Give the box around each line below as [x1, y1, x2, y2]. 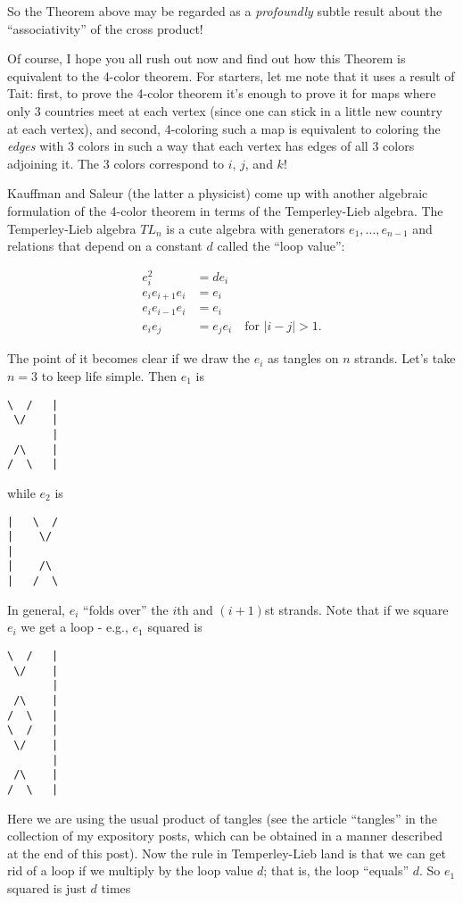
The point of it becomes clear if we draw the [7, 349, 250, 368]
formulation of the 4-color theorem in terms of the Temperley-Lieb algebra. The [7, 201, 443, 220]
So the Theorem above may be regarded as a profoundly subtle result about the [7, 2, 442, 20]
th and [177, 600, 213, 618]
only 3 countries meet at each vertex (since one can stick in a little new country [7, 101, 442, 120]
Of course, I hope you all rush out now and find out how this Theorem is [7, 49, 406, 68]
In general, [7, 600, 65, 618]
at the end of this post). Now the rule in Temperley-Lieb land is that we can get [7, 843, 447, 862]
